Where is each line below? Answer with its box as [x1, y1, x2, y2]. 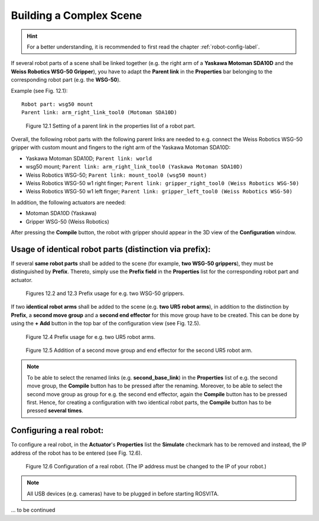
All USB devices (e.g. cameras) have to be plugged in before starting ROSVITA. [27, 490, 219, 497]
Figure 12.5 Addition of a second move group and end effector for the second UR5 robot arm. [25, 347, 253, 354]
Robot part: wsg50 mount [21, 101, 93, 108]
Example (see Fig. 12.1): [11, 87, 68, 94]
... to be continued [11, 506, 56, 514]
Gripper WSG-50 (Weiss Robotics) [25, 218, 109, 225]
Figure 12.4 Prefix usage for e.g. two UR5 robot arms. [25, 333, 156, 340]
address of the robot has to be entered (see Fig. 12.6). [11, 449, 142, 457]
